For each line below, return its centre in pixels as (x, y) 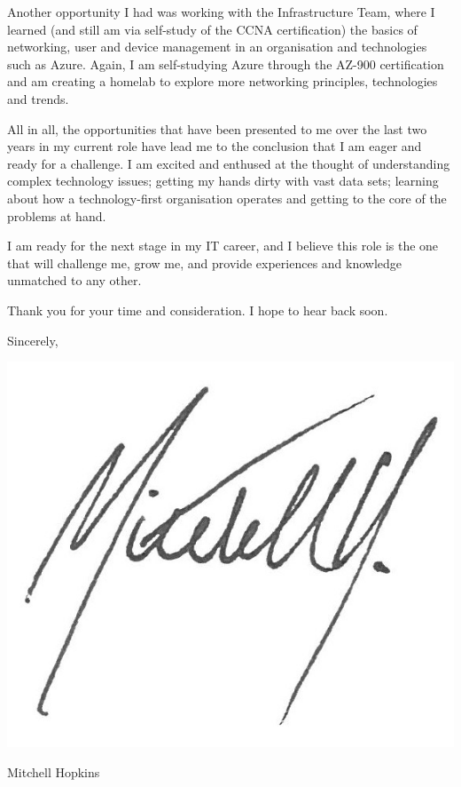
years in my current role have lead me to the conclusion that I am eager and (215, 146)
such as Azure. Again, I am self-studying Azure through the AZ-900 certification (226, 64)
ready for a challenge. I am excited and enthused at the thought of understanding (229, 163)
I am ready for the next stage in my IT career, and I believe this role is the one (223, 246)
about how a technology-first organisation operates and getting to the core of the (227, 198)
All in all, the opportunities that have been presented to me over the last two (217, 128)
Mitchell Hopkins (54, 771)
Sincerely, (33, 340)
